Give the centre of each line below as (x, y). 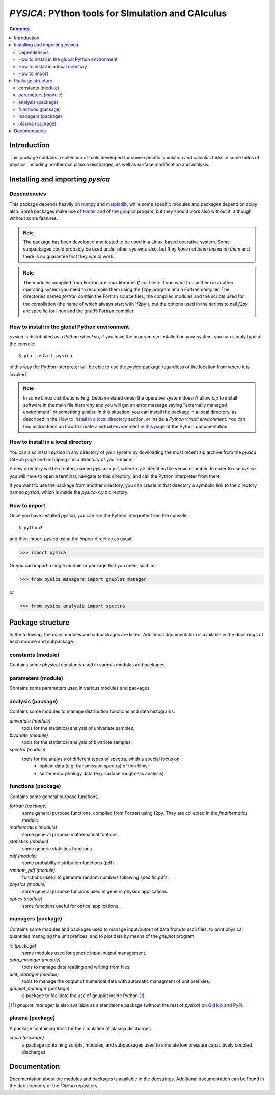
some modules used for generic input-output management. (84, 953)
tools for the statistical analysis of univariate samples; (78, 728)
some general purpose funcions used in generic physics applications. (95, 891)
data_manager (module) (35, 960)
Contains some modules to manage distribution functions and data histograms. (92, 711)
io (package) (23, 945)
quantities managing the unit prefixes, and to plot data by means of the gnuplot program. (102, 936)
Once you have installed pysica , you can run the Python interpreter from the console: (99, 516)
